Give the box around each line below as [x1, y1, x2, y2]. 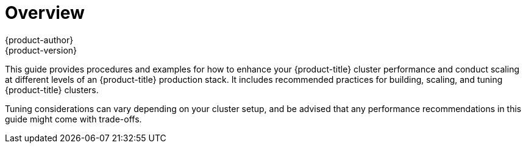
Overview [5, 2, 85, 23]
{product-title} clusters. [5, 84, 99, 95]
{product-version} [5, 44, 77, 55]
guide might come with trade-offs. [5, 113, 142, 124]
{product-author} [5, 34, 74, 45]
